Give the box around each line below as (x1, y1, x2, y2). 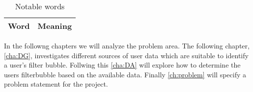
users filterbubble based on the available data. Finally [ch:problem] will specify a (4, 69, 247, 79)
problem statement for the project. (4, 79, 108, 89)
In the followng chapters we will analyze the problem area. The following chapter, (4, 41, 250, 50)
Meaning (37, 20, 72, 31)
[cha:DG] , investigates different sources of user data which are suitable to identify (4, 50, 249, 60)
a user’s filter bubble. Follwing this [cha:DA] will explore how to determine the (4, 60, 241, 70)
